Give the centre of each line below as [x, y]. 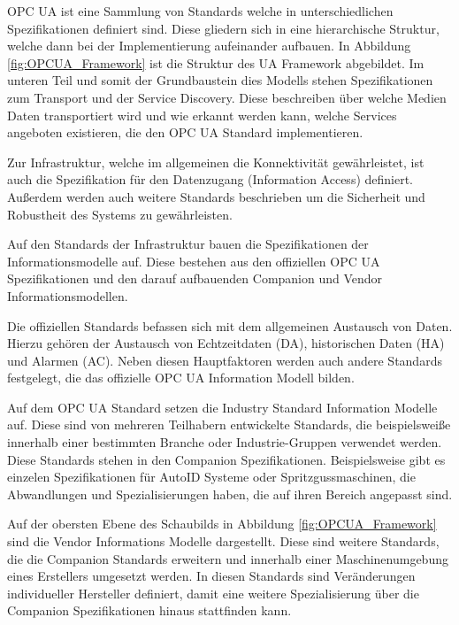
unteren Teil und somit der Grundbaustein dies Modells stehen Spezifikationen [220, 80]
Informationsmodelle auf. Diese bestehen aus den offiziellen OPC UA [194, 261]
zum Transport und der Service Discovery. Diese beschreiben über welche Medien [227, 97]
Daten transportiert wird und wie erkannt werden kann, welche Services [202, 115]
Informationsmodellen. [68, 295]
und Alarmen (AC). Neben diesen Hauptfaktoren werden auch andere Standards [225, 360]
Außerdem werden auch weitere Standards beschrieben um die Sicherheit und [216, 196]
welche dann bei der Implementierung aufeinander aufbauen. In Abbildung [209, 46]
